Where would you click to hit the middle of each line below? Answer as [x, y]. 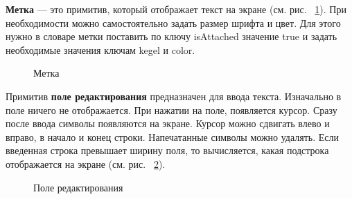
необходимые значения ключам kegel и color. [100, 49]
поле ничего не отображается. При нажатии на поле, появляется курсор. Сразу [171, 110]
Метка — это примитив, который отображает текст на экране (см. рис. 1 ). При [176, 9]
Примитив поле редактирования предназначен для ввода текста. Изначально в [174, 96]
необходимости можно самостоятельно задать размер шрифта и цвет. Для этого [173, 22]
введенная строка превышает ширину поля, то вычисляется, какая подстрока [167, 150]
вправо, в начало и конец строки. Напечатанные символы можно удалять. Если [173, 136]
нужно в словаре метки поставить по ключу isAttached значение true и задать [171, 36]
